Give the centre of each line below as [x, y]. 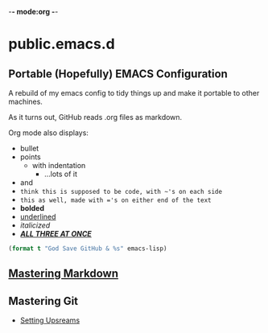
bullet [29, 148]
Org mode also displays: [48, 133]
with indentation [59, 165]
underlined [38, 217]
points [31, 157]
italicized [35, 225]
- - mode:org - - [33, 12]
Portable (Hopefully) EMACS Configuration [118, 74]
